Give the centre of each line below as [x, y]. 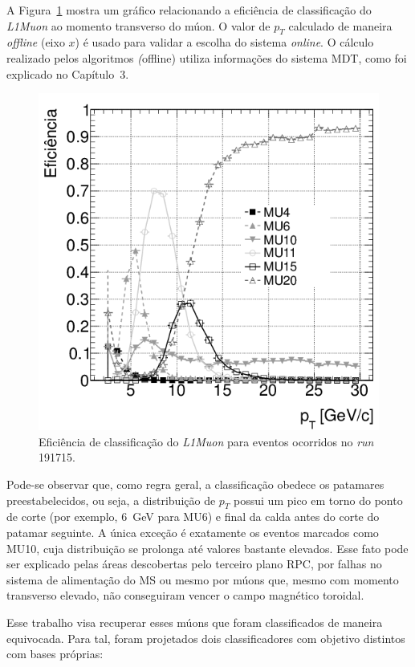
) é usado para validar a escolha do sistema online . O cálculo [224, 42]
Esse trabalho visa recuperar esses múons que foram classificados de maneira [195, 622]
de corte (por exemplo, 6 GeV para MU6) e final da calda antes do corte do [193, 517]
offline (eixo [36, 42]
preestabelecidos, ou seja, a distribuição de [111, 500]
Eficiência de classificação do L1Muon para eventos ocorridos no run [206, 441]
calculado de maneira [340, 25]
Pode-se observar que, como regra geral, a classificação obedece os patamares [195, 484]
